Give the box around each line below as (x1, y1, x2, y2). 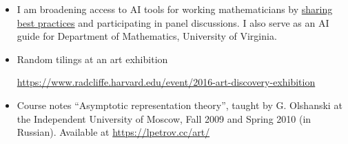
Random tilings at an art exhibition (17, 51, 168, 66)
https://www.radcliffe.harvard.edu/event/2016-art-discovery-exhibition (17, 75, 316, 89)
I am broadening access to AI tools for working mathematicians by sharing (17, 2, 333, 16)
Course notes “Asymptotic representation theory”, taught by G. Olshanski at (17, 97, 342, 112)
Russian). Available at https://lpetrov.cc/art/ (17, 125, 210, 139)
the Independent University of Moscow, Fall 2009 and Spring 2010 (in (17, 111, 311, 125)
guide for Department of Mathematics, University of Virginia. (17, 29, 277, 43)
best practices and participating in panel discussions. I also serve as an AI (17, 15, 329, 29)
